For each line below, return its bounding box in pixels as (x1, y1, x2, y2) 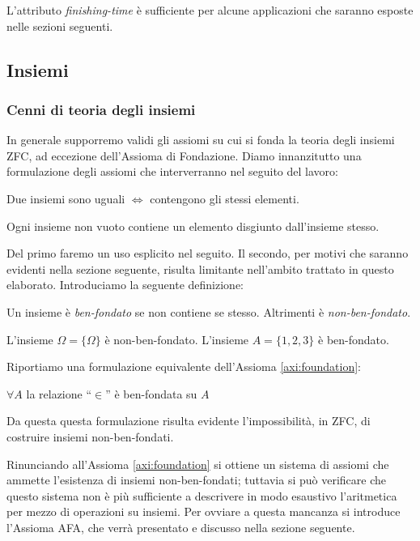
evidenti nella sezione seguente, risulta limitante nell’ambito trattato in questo (6, 260, 394, 277)
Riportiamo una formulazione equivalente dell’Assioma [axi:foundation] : (6, 358, 362, 375)
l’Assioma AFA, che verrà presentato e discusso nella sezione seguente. (6, 518, 355, 535)
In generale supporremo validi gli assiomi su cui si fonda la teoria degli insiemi (6, 131, 395, 148)
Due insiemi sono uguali (6, 190, 125, 207)
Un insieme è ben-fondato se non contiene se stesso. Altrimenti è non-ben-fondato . (6, 303, 411, 320)
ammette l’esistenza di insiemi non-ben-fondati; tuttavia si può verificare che (6, 471, 386, 488)
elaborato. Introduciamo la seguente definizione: (6, 276, 244, 293)
